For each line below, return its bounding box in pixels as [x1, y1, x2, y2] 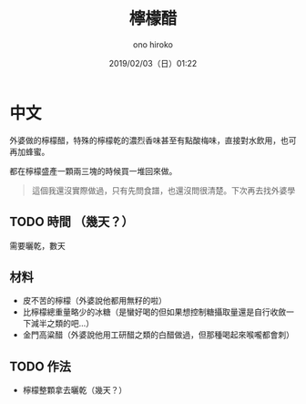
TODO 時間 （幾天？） [9, 214, 134, 230]
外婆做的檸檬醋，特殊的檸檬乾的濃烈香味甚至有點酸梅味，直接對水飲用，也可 [9, 134, 297, 146]
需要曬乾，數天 [9, 240, 66, 251]
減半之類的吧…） [30, 318, 94, 329]
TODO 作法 [9, 358, 71, 374]
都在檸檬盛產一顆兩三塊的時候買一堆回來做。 [9, 165, 178, 176]
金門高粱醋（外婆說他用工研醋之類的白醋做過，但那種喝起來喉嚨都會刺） [22, 329, 294, 340]
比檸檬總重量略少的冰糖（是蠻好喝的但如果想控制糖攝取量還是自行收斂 [22, 306, 287, 317]
